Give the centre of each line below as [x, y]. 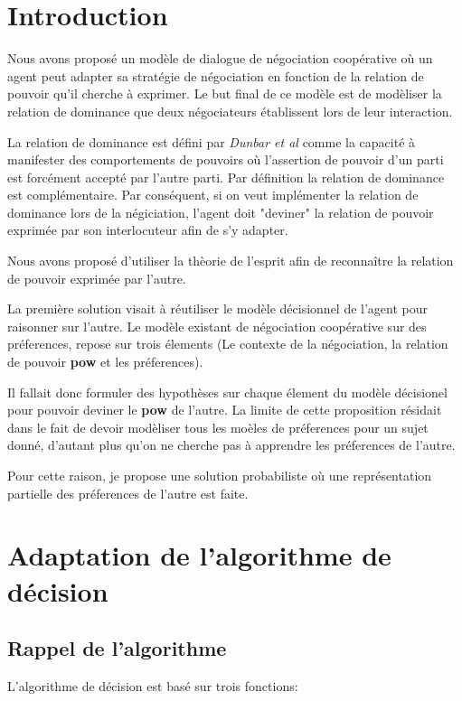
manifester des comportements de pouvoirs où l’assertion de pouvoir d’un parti [226, 159]
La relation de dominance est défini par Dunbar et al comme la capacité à [212, 141]
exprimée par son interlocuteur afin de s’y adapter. [148, 230]
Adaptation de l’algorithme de [199, 555]
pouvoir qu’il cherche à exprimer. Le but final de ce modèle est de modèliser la [225, 93]
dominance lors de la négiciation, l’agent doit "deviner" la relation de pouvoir [221, 212]
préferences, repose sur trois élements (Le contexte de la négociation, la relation [228, 344]
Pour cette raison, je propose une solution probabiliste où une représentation [220, 475]
